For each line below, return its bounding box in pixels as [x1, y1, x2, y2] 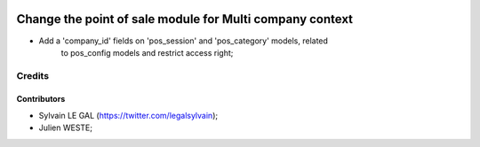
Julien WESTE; [38, 122, 93, 133]
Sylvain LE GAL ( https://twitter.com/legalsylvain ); [38, 110, 218, 120]
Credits [16, 69, 49, 81]
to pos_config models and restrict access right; [60, 47, 234, 58]
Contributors [16, 94, 66, 104]
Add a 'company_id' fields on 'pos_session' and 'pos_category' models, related [38, 35, 329, 46]
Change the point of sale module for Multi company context [16, 12, 354, 27]
